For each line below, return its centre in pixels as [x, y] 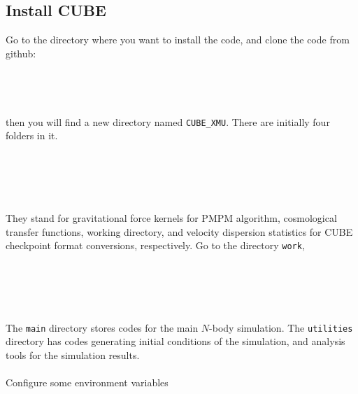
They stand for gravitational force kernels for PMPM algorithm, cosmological [171, 217]
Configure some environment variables [87, 382]
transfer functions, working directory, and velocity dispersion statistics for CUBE [179, 231]
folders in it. [32, 135]
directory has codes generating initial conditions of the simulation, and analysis [176, 341]
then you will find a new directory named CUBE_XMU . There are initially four [168, 121]
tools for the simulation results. [73, 355]
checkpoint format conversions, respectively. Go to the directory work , [155, 245]
